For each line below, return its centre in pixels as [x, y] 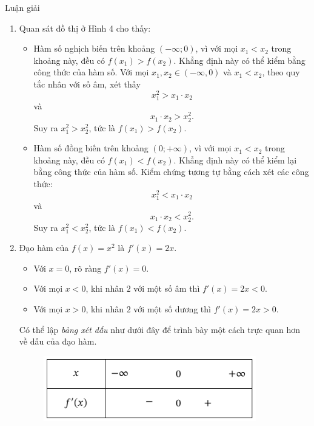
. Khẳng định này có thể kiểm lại [235, 160]
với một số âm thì [167, 288]
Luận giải [22, 7]
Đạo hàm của [44, 248]
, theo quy [281, 72]
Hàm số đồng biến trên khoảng [91, 148]
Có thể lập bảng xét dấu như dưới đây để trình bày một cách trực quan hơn [160, 329]
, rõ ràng [85, 268]
